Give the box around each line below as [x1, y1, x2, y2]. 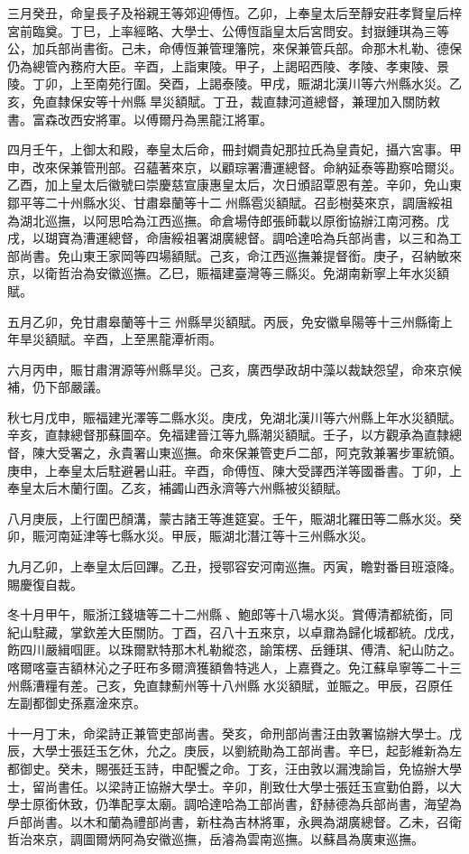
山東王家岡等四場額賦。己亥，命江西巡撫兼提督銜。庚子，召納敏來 [69, 246, 462, 265]
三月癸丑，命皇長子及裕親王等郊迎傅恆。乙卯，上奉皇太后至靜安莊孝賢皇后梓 [7, 4, 462, 22]
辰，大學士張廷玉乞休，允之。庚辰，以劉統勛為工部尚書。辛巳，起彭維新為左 [7, 741, 462, 760]
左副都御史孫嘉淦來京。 [7, 693, 146, 712]
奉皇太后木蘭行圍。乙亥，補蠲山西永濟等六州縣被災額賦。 [7, 478, 348, 497]
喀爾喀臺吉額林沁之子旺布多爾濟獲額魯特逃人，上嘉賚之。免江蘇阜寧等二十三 [7, 658, 462, 676]
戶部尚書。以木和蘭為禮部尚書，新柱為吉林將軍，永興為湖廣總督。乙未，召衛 [7, 812, 462, 831]
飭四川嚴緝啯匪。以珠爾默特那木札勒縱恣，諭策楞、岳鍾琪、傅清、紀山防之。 [7, 640, 462, 659]
